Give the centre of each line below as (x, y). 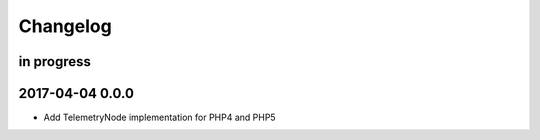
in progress (55, 61)
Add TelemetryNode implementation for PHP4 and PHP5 (159, 117)
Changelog (65, 26)
